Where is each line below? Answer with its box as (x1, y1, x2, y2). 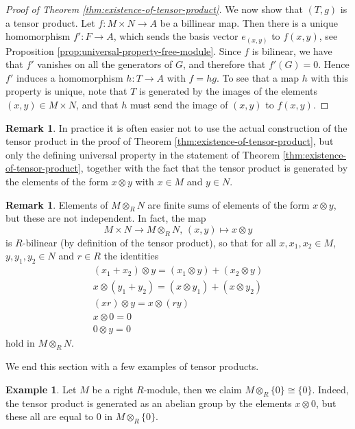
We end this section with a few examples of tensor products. (5, 359, 259, 373)
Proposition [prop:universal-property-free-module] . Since (5, 43, 241, 58)
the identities (103, 248, 159, 263)
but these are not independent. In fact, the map (5, 211, 206, 225)
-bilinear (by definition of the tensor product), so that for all (22, 235, 276, 249)
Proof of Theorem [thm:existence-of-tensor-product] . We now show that (5, 2, 303, 16)
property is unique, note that (5, 84, 127, 98)
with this (310, 70, 349, 84)
